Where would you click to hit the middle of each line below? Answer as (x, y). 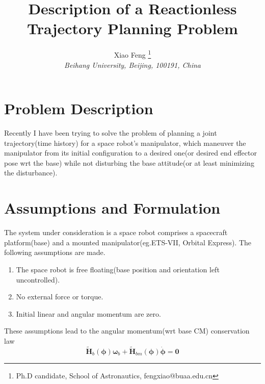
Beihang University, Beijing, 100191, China (132, 65)
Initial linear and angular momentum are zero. (88, 313)
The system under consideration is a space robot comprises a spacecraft (116, 232)
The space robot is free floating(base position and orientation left (118, 269)
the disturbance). (31, 173)
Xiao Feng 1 (132, 54)
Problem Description (79, 108)
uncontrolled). (38, 279)
